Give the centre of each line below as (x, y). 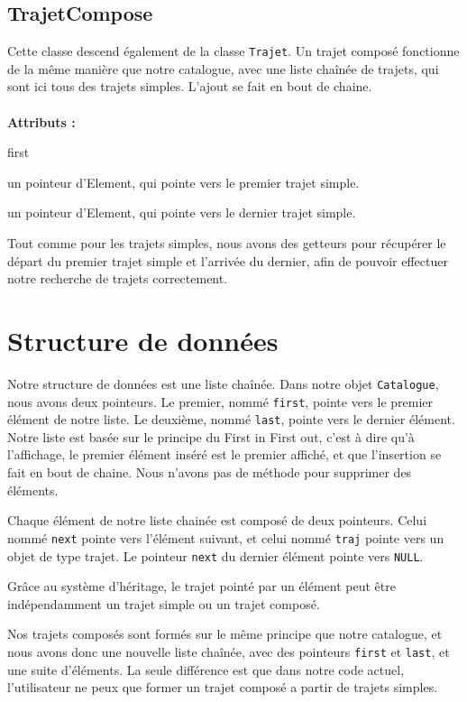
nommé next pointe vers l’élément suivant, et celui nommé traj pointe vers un (226, 537)
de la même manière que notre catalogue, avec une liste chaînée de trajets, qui (223, 68)
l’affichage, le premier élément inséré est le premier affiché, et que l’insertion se (224, 454)
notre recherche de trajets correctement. (118, 278)
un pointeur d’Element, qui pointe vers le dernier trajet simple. (182, 212)
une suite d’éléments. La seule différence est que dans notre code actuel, (206, 669)
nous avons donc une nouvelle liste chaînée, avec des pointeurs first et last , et (229, 651)
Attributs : (41, 121)
